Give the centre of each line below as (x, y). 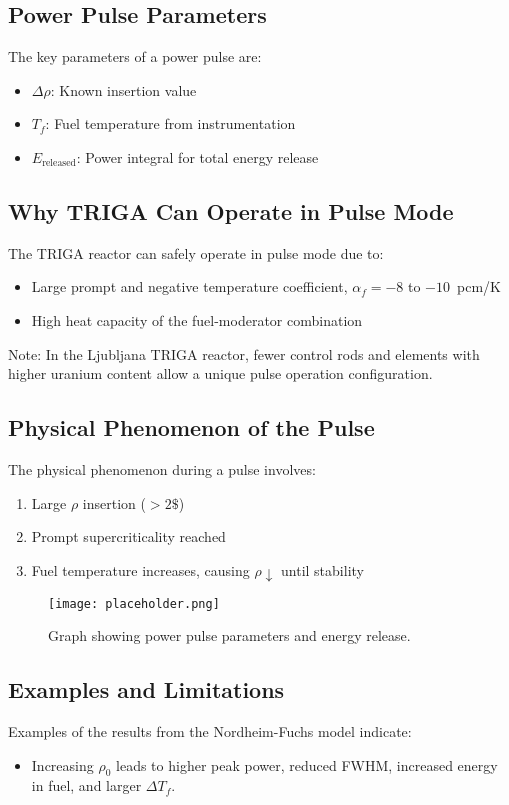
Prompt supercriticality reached (128, 536)
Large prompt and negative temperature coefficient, (189, 286)
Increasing (62, 764)
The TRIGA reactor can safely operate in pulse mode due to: (196, 252)
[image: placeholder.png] (134, 603)
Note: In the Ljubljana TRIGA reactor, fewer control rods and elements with (244, 353)
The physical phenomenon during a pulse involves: (162, 468)
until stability (322, 569)
